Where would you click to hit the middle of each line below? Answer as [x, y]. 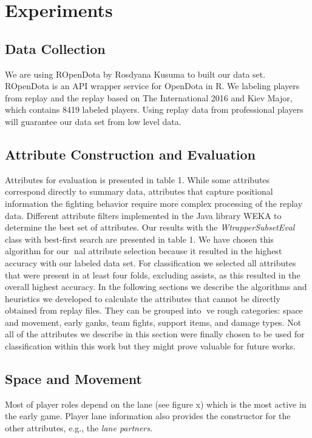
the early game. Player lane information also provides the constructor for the [148, 416]
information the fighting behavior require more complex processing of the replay [154, 203]
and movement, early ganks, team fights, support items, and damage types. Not [153, 322]
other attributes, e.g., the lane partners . [79, 428]
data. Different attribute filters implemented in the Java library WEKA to [143, 215]
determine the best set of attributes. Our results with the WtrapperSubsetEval [150, 227]
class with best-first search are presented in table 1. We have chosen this [139, 239]
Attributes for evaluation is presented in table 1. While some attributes [137, 179]
